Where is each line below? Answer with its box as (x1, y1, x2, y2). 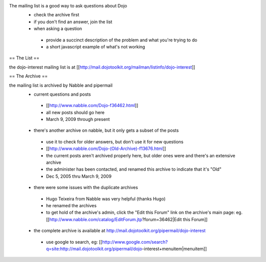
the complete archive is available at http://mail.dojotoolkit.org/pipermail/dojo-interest (33, 227, 206, 234)
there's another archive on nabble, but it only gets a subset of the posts (33, 127, 179, 133)
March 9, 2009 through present (46, 116, 110, 122)
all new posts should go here (46, 109, 105, 115)
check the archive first (33, 12, 80, 18)
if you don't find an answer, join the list (33, 19, 113, 25)
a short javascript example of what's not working (46, 43, 145, 49)
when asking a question (33, 26, 82, 32)
